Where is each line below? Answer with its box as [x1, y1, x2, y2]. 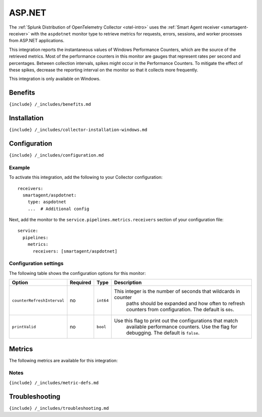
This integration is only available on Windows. [9, 76, 100, 82]
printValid [12, 324, 36, 329]
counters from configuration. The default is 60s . [126, 306, 235, 313]
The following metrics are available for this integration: [9, 357, 118, 363]
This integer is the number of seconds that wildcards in [114, 288, 240, 295]
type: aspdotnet [27, 199, 66, 205]
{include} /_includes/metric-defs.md [9, 380, 99, 385]
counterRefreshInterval [12, 298, 65, 303]
